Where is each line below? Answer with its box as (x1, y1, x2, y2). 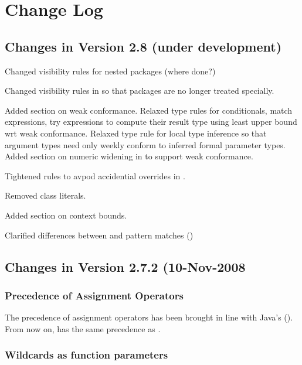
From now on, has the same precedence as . (5, 322, 161, 335)
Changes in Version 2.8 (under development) (5, 37, 282, 55)
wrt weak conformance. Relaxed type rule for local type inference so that (5, 127, 267, 139)
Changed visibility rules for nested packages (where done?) (5, 64, 216, 77)
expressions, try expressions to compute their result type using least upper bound (5, 115, 297, 128)
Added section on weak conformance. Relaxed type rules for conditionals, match (5, 104, 293, 116)
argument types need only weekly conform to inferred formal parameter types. (5, 138, 286, 151)
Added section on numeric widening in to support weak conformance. (5, 150, 253, 162)
